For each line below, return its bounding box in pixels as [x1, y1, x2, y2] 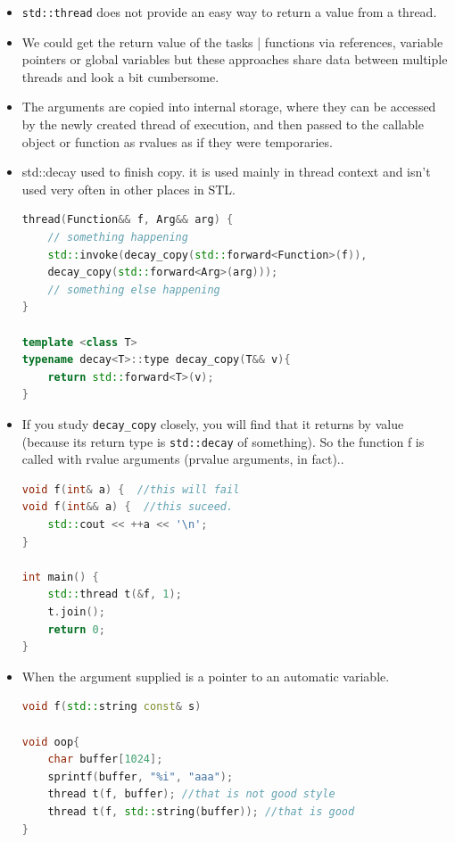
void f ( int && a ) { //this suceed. [21, 500, 234, 514]
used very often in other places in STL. [21, 179, 236, 198]
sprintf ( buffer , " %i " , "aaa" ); [47, 770, 234, 783]
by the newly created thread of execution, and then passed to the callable [21, 115, 424, 134]
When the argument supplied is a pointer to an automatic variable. [21, 666, 390, 685]
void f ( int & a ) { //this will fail [21, 483, 240, 496]
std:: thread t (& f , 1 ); [47, 588, 182, 601]
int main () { [21, 570, 99, 583]
